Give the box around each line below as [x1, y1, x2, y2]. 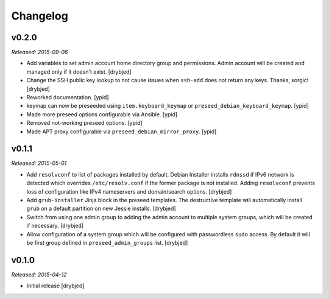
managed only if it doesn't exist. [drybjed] [26, 68, 132, 76]
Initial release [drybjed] [26, 282, 85, 289]
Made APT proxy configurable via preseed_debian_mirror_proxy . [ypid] [26, 128, 217, 135]
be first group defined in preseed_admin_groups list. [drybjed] [26, 239, 188, 246]
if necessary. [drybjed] [26, 222, 84, 230]
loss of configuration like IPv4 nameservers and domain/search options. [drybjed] [26, 188, 232, 195]
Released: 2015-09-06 [11, 49, 68, 56]
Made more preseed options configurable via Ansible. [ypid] [26, 110, 178, 118]
